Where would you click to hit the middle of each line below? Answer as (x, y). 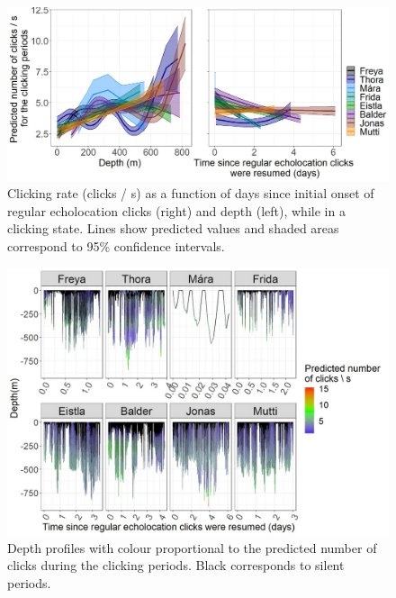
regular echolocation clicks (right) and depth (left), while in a (176, 210)
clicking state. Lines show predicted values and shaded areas (173, 228)
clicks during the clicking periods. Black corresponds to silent (176, 565)
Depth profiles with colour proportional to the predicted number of (192, 547)
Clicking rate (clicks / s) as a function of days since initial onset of (191, 193)
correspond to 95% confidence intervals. (116, 245)
